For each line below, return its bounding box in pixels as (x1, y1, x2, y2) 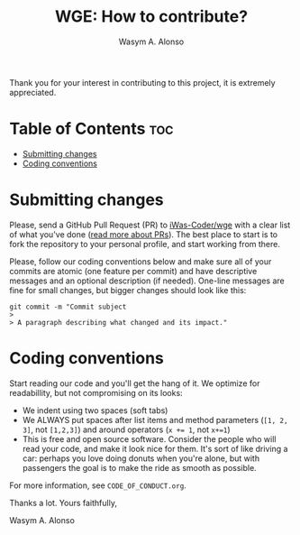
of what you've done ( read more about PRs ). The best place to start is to (9, 228, 277, 240)
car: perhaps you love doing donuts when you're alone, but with (22, 453, 259, 464)
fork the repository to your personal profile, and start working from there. (9, 238, 281, 249)
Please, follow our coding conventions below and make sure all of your (9, 255, 272, 267)
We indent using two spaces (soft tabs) (22, 404, 168, 416)
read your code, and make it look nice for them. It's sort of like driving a (22, 443, 288, 454)
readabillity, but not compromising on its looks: (9, 387, 183, 398)
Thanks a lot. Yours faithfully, (9, 497, 117, 508)
